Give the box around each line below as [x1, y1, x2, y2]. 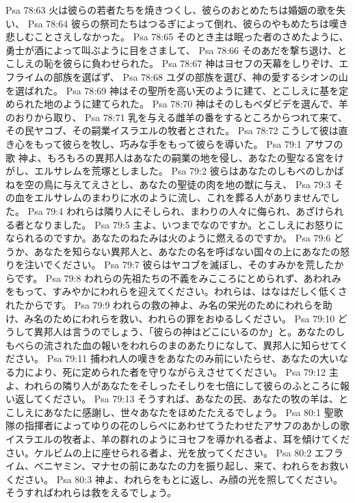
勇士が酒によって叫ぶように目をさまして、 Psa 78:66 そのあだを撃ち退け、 [5, 42, 337, 57]
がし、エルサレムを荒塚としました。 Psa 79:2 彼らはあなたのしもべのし [5, 164, 325, 178]
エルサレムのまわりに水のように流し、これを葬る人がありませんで [34, 190, 330, 205]
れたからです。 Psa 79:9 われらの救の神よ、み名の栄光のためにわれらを [5, 298, 323, 312]
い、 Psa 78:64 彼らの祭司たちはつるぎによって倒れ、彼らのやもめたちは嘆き [5, 16, 348, 30]
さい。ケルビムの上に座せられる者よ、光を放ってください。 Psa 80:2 [5, 445, 312, 459]
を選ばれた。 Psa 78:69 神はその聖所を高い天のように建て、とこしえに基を [5, 83, 339, 97]
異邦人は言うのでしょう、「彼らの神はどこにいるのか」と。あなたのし [34, 324, 345, 339]
